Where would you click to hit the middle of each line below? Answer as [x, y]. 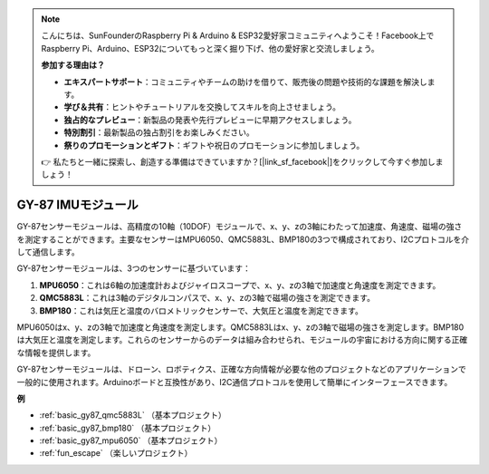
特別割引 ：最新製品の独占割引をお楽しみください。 [159, 132]
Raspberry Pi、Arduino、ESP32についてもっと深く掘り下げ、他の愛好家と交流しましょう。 [210, 48]
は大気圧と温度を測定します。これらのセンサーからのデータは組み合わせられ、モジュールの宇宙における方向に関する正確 [242, 340]
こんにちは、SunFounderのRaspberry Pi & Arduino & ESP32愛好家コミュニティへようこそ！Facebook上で [238, 35]
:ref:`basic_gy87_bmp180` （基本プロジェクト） [128, 428]
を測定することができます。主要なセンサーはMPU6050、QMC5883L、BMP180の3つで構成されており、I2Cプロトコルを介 [243, 239]
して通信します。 [48, 252]
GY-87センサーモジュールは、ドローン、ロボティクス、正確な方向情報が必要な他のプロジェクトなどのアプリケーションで [241, 369]
